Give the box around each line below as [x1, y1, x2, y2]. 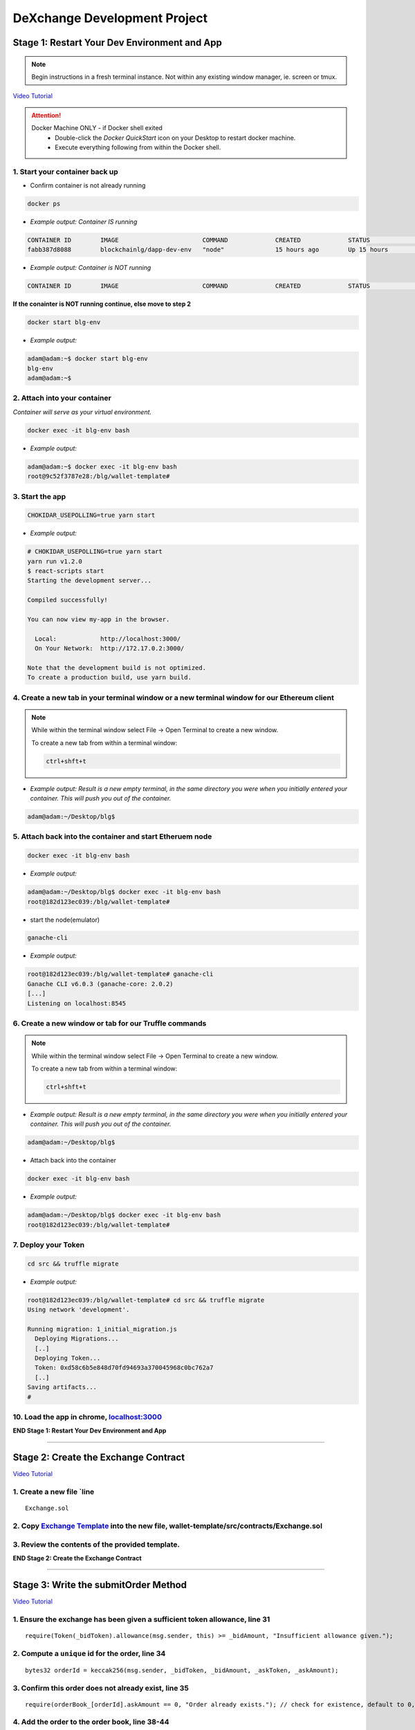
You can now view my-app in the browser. [27, 616, 170, 623]
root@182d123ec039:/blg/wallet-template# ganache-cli [27, 970, 214, 978]
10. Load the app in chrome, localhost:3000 [12, 1412, 163, 1421]
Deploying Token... [35, 1354, 101, 1363]
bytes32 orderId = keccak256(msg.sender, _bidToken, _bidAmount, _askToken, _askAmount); [25, 1666, 339, 1674]
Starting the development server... [27, 576, 152, 585]
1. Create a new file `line [12, 1487, 95, 1497]
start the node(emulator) [30, 916, 100, 924]
